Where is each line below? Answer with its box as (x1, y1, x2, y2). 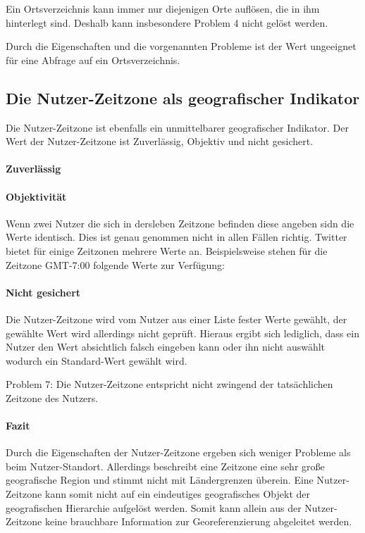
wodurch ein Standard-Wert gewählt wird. (6, 353, 187, 368)
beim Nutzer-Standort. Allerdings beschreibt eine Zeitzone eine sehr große (6, 458, 325, 473)
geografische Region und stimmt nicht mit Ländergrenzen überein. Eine (6, 472, 314, 487)
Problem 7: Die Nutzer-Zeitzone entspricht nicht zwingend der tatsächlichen (6, 377, 333, 391)
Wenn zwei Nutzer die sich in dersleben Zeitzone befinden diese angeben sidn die (6, 215, 354, 230)
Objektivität (6, 189, 67, 203)
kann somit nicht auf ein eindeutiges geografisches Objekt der (44, 487, 311, 501)
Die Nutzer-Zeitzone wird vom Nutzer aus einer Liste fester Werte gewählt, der (6, 311, 347, 326)
